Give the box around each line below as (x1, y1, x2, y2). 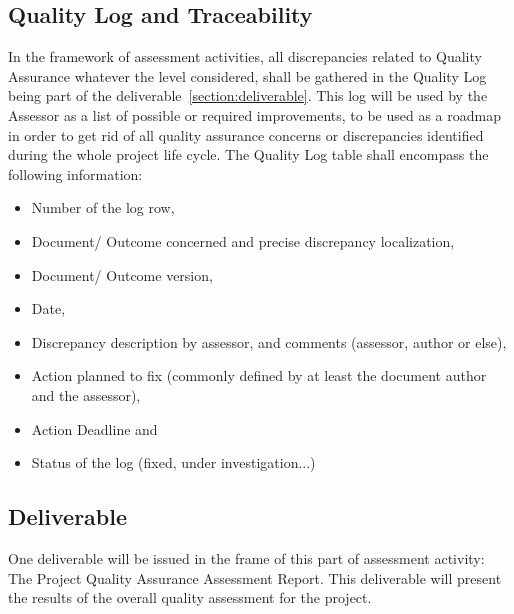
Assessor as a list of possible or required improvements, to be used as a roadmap (8, 104, 501, 125)
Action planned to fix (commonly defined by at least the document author (31, 365, 487, 386)
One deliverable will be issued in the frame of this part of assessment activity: (8, 547, 485, 568)
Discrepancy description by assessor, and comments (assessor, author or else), (31, 331, 507, 352)
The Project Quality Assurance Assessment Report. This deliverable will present (8, 567, 502, 588)
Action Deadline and (31, 418, 158, 439)
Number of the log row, (31, 197, 175, 218)
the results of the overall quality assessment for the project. (8, 587, 372, 608)
